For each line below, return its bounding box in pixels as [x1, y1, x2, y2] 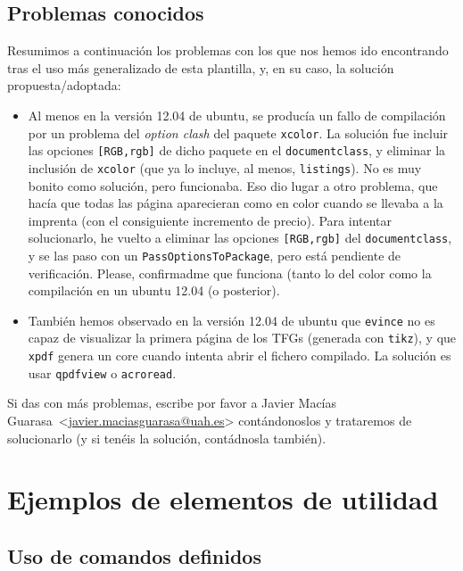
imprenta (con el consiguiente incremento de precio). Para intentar [28, 211, 393, 229]
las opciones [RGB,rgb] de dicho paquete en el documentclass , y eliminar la [28, 141, 446, 160]
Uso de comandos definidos [7, 542, 261, 569]
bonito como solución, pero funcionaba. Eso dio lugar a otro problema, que [28, 176, 438, 194]
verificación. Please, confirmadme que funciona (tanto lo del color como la [28, 263, 432, 282]
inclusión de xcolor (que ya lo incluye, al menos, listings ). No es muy [28, 158, 422, 177]
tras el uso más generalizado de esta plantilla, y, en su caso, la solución [7, 58, 394, 77]
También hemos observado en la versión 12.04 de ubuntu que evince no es [28, 310, 435, 329]
